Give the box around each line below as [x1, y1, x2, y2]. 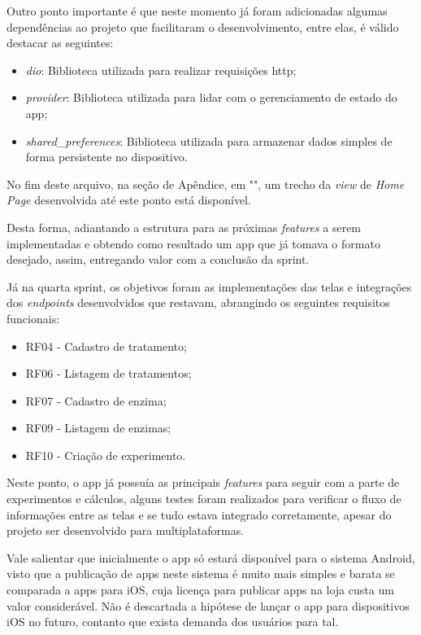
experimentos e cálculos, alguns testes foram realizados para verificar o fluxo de [7, 490, 401, 507]
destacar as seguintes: [7, 34, 114, 51]
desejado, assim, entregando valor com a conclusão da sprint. [7, 251, 310, 268]
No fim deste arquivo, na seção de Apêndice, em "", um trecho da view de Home [7, 175, 405, 192]
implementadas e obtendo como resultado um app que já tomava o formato [7, 234, 380, 252]
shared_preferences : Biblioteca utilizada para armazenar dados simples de [25, 132, 393, 149]
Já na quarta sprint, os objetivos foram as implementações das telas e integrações [7, 278, 412, 295]
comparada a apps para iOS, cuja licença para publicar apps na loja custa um [7, 581, 394, 598]
